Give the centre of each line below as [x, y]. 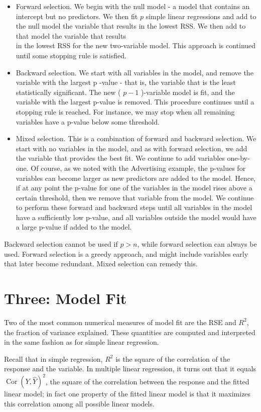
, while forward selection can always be [197, 244]
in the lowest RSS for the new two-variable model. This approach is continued [136, 45]
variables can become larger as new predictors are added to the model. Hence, [136, 178]
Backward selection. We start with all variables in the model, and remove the [135, 72]
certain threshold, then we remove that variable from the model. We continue [135, 197]
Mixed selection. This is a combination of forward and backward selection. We [136, 138]
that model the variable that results [71, 35]
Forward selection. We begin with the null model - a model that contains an [133, 6]
